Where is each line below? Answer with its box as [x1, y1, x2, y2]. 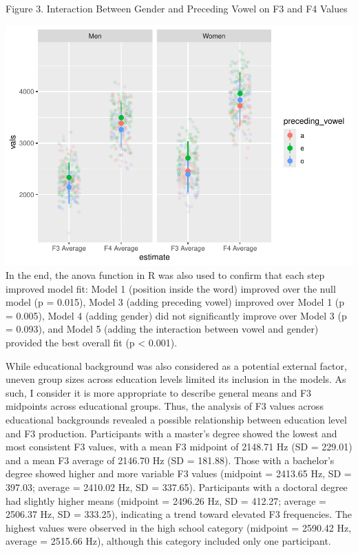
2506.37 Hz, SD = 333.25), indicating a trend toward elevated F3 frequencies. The [6, 507, 352, 521]
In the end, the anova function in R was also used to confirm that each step [6, 268, 325, 282]
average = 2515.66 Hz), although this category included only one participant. [6, 534, 331, 548]
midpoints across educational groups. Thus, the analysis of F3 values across [6, 399, 324, 413]
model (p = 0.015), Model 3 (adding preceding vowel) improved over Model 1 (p [6, 295, 345, 309]
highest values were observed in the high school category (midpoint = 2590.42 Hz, [6, 520, 352, 534]
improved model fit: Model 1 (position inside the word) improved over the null [6, 281, 336, 295]
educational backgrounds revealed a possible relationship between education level [6, 413, 347, 427]
